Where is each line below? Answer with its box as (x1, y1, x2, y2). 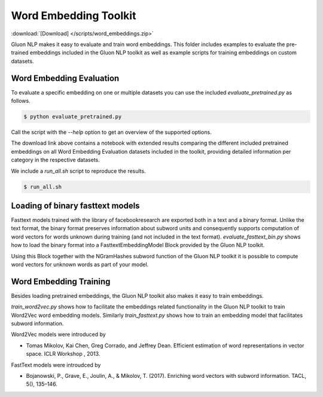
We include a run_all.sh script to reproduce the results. (11, 167, 146, 175)
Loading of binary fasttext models (11, 200, 140, 210)
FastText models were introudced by (11, 361, 101, 368)
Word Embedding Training (11, 276, 111, 286)
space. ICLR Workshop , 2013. (26, 350, 100, 358)
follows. (11, 97, 31, 105)
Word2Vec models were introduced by (11, 331, 106, 338)
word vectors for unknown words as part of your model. (11, 261, 149, 268)
